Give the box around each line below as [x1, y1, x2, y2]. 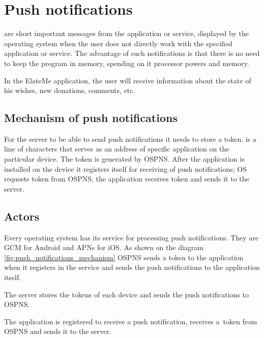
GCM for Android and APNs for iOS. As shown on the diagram [4, 242, 203, 253]
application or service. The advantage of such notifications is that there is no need [4, 48, 260, 58]
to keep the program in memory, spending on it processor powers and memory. [4, 57, 249, 68]
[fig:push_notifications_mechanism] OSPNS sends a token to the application [4, 252, 244, 262]
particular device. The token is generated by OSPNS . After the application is [4, 153, 245, 164]
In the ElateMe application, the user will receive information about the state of [4, 75, 251, 85]
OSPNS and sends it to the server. [4, 326, 111, 336]
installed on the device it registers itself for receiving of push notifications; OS [4, 163, 247, 174]
